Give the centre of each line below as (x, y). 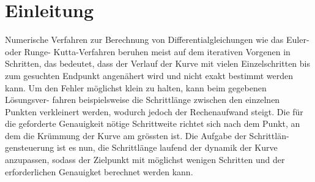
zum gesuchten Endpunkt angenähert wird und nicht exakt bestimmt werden (149, 75)
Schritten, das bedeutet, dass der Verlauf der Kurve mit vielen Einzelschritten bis (157, 63)
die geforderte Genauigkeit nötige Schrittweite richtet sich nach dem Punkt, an (153, 123)
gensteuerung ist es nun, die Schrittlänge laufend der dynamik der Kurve (141, 147)
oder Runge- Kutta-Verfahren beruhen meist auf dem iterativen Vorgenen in (148, 51)
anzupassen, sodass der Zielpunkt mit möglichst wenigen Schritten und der (145, 160)
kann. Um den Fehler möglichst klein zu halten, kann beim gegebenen (136, 87)
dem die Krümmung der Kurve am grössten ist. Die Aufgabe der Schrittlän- (147, 135)
